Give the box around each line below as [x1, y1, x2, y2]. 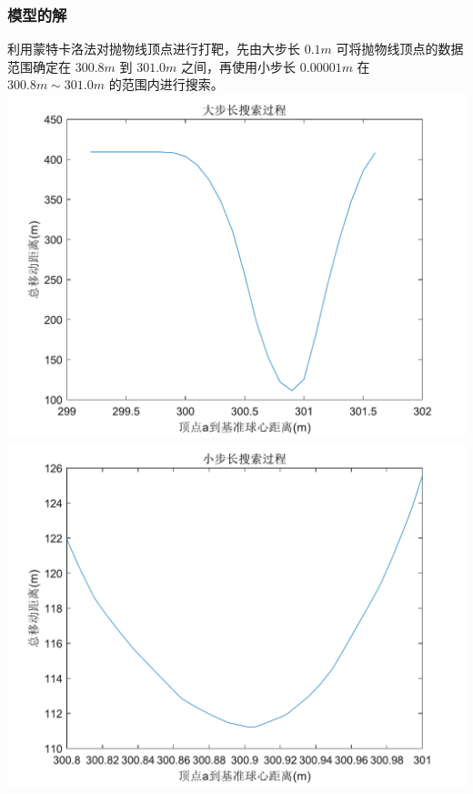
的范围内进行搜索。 [108, 75, 224, 94]
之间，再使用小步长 [181, 56, 297, 76]
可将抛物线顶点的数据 [336, 39, 464, 58]
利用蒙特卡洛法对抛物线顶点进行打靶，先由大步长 [7, 39, 300, 58]
